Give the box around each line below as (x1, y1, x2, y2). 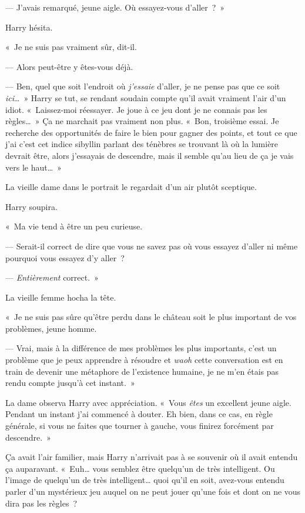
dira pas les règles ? (5, 497, 78, 509)
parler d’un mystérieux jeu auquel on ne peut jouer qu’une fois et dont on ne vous (5, 485, 301, 497)
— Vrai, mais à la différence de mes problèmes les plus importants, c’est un (5, 342, 277, 354)
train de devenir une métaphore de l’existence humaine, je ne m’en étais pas (5, 365, 279, 377)
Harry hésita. (5, 21, 53, 33)
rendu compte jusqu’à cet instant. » (5, 377, 135, 389)
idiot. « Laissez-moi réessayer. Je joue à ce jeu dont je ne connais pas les (5, 103, 267, 115)
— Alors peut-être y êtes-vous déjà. (5, 60, 133, 72)
